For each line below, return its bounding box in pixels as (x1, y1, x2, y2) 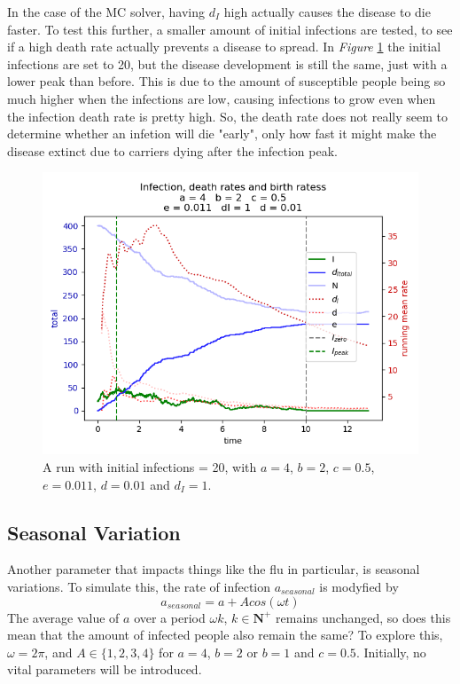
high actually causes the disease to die (223, 3, 431, 20)
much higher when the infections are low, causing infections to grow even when (7, 89, 436, 107)
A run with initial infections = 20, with (43, 457, 257, 476)
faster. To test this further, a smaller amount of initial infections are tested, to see (7, 20, 453, 38)
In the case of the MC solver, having (7, 3, 206, 20)
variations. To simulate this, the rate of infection (7, 577, 271, 595)
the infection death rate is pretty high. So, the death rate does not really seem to (7, 106, 448, 125)
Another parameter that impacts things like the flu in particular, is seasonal (7, 560, 420, 578)
